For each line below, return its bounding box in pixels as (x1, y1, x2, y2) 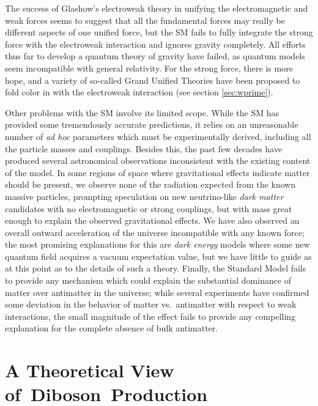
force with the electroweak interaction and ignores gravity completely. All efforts (5, 37, 306, 50)
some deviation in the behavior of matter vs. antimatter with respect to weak (5, 298, 297, 311)
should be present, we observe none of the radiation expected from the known (5, 178, 296, 191)
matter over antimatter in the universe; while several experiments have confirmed (5, 286, 309, 298)
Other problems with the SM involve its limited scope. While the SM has (5, 106, 279, 119)
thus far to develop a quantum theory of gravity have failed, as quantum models (5, 50, 305, 62)
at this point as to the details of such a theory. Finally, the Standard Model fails (5, 262, 306, 275)
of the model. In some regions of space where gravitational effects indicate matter (5, 166, 310, 179)
